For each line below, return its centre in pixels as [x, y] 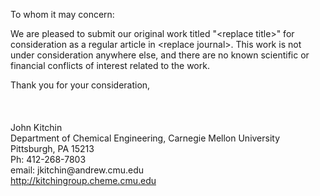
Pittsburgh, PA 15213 [52, 148]
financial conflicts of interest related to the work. [110, 65]
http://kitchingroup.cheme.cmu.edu [83, 180]
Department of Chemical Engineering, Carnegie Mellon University [145, 138]
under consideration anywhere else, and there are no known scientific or [160, 55]
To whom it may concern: [62, 14]
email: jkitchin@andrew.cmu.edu [77, 170]
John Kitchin [36, 127]
